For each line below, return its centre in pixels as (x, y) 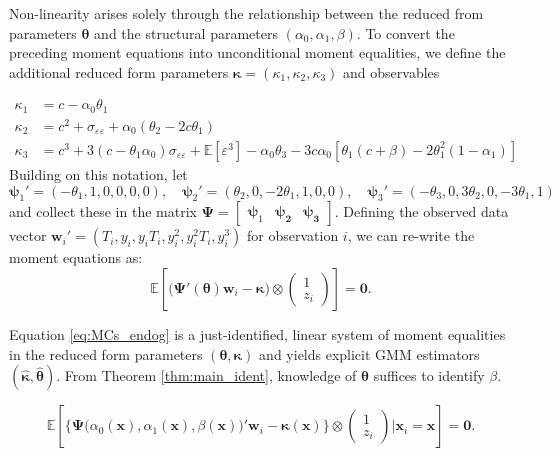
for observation (293, 235)
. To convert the (405, 32)
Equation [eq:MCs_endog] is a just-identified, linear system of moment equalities (257, 333)
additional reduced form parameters (119, 71)
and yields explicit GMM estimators (369, 353)
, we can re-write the (411, 235)
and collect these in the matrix (103, 211)
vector (28, 235)
